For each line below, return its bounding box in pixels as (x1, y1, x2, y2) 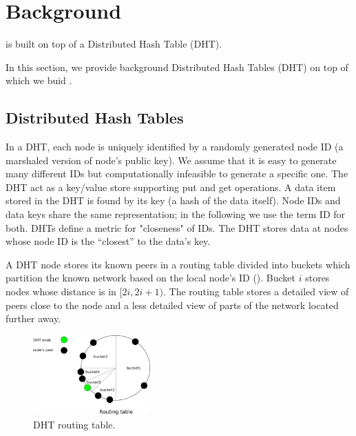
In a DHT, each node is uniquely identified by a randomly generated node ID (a (6, 139, 344, 154)
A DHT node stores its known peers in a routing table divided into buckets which (6, 257, 350, 271)
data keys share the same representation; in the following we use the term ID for (6, 207, 346, 221)
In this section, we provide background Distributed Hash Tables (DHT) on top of (6, 59, 348, 74)
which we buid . (6, 73, 72, 88)
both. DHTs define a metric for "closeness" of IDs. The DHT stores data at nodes (6, 220, 348, 235)
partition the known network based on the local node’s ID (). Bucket (6, 270, 296, 285)
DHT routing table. (33, 417, 116, 431)
